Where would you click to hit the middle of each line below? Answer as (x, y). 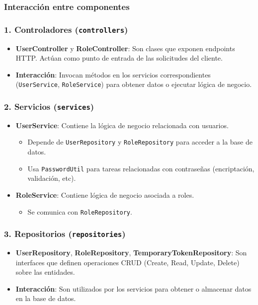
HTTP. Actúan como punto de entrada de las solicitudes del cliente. (119, 58)
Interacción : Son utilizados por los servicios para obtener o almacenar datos (133, 288)
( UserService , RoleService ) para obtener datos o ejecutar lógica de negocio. (134, 84)
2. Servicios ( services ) (49, 106)
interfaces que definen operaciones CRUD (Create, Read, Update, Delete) (128, 262)
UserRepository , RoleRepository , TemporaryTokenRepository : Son (131, 252)
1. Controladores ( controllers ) (66, 29)
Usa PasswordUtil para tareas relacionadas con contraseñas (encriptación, (141, 168)
